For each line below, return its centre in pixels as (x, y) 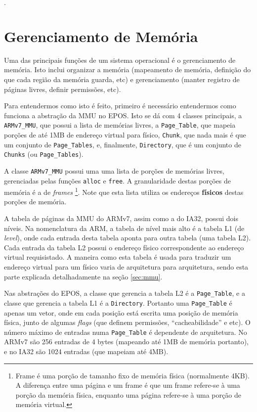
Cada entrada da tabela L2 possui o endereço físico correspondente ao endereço (124, 247)
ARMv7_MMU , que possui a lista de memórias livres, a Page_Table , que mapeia (120, 125)
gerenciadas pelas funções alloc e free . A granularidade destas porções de (117, 180)
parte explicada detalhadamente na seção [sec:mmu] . (83, 276)
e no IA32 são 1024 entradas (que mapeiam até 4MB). (86, 351)
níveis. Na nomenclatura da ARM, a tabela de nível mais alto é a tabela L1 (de (124, 228)
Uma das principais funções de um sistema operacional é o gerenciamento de (120, 60)
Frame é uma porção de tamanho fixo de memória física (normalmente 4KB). (132, 375)
